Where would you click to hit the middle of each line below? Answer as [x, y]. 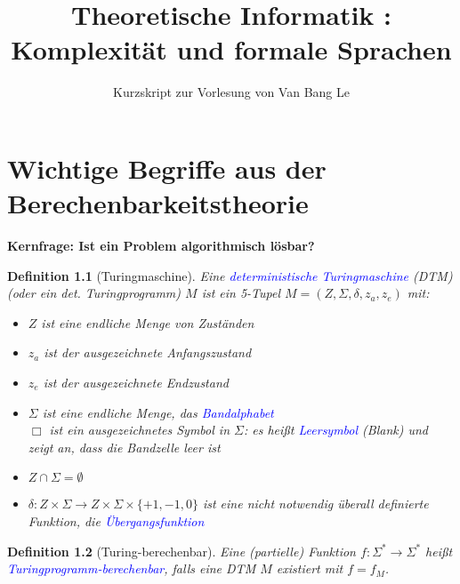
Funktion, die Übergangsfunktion [116, 520]
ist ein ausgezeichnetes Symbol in [140, 430]
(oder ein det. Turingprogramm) [94, 293]
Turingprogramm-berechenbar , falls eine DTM [132, 568]
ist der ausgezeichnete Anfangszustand [148, 352]
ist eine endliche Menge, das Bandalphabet [158, 412]
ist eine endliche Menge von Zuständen [148, 322]
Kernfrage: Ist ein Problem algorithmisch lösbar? [161, 246]
